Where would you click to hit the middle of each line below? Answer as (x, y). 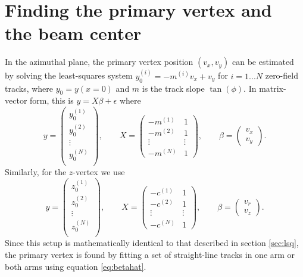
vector (16, 100)
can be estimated (263, 62)
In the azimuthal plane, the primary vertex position (99, 62)
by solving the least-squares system (69, 75)
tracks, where (29, 88)
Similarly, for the (36, 171)
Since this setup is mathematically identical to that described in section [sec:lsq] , (152, 243)
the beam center (73, 33)
